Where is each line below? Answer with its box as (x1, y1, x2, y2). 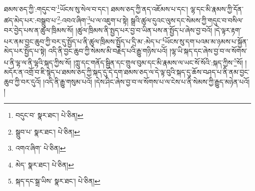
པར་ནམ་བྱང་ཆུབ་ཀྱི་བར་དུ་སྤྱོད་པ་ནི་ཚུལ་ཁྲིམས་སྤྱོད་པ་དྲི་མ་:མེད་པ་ (4, 36, 162, 46)
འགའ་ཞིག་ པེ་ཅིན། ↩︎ (15, 143, 66, 153)
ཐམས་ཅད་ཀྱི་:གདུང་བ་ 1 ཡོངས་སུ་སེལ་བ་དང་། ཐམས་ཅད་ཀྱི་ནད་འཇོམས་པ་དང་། (4, 2, 188, 14)
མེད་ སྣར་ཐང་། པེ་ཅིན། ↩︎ (15, 159, 74, 169)
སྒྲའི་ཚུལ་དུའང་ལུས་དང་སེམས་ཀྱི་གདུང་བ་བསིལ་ (130, 15, 244, 25)
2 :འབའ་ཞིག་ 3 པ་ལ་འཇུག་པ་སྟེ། (57, 14, 128, 25)
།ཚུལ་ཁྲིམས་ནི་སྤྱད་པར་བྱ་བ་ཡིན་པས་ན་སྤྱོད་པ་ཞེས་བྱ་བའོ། (76, 25, 212, 35)
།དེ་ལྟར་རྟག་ (214, 25, 241, 35)
